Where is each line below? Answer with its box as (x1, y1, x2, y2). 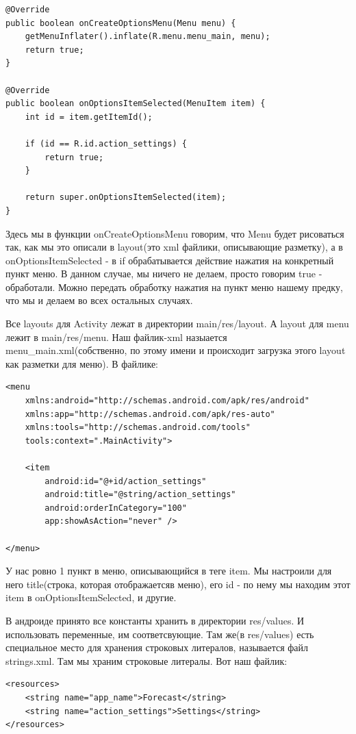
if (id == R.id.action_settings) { (25, 138, 187, 149)
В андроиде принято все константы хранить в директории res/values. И (5, 613, 305, 627)
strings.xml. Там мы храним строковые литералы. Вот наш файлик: (5, 653, 288, 668)
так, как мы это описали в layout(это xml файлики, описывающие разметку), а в (5, 240, 343, 254)
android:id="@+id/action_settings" (44, 476, 207, 486)
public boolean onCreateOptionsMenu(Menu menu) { (5, 18, 236, 28)
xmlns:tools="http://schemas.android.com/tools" (25, 422, 251, 433)
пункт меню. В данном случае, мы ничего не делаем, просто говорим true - (5, 266, 322, 281)
